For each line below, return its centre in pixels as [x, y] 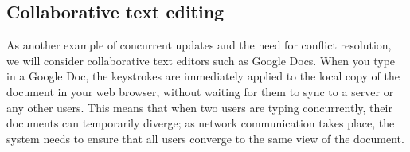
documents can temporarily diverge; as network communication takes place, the [201, 123]
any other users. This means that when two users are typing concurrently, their [199, 107]
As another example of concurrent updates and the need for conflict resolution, [199, 45]
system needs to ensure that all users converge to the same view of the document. [205, 138]
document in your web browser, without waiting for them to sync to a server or [200, 91]
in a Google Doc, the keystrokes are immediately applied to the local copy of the [203, 76]
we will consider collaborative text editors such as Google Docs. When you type [201, 60]
